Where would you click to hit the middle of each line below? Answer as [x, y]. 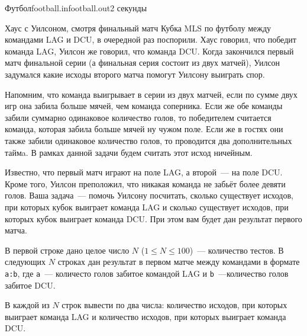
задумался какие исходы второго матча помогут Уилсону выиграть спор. [135, 74]
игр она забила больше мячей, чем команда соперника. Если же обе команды [144, 106]
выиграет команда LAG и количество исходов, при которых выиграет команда [146, 316]
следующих [25, 262]
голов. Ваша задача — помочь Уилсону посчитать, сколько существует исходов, [149, 195]
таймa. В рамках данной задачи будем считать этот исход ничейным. [129, 152]
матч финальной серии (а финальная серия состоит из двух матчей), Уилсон [143, 63]
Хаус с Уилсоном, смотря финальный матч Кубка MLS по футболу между [138, 28]
